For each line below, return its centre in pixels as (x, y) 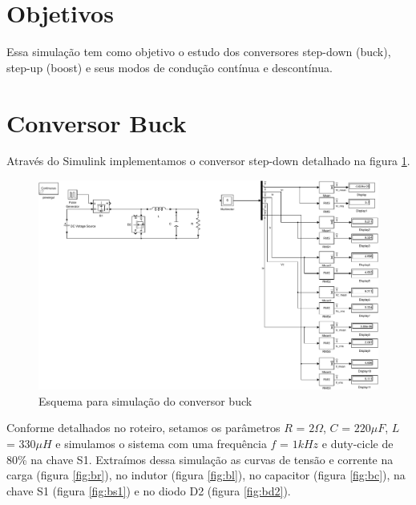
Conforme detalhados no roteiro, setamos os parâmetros (143, 428)
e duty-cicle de (357, 444)
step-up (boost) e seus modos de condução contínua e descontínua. (170, 67)
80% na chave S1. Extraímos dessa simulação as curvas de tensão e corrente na (200, 459)
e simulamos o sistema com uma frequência (161, 444)
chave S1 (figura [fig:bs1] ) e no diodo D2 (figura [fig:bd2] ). (149, 490)
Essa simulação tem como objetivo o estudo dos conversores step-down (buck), (199, 52)
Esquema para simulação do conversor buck (145, 400)
